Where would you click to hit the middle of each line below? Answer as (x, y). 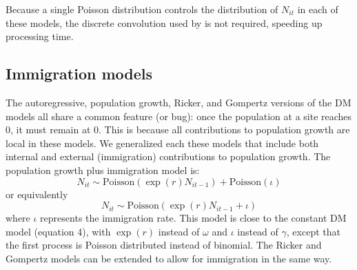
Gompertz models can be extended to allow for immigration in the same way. (169, 258)
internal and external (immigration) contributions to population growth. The (168, 156)
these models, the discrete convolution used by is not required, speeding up (164, 22)
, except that (313, 231)
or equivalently (37, 194)
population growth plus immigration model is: (103, 170)
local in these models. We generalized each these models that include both (162, 143)
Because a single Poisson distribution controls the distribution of (142, 9)
